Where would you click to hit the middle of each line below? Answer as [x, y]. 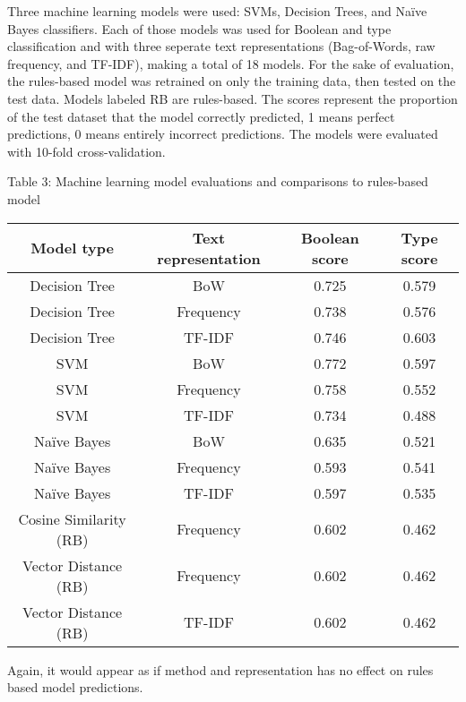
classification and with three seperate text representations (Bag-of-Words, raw [221, 46]
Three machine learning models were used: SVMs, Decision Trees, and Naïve [217, 11]
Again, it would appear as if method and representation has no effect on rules [220, 669]
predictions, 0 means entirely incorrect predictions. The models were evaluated [223, 134]
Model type [72, 248]
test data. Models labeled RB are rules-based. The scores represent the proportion [233, 98]
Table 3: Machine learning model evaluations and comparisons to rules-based [218, 181]
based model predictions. [75, 687]
